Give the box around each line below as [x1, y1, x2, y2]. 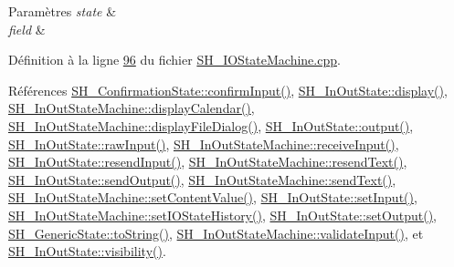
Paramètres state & [8, 2, 117, 20]
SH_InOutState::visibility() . [8, 241, 166, 261]
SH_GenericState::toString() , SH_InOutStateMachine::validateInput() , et [8, 223, 424, 242]
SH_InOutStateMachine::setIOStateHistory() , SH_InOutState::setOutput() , [8, 205, 438, 224]
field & [8, 19, 46, 38]
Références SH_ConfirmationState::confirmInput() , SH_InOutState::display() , [8, 80, 448, 99]
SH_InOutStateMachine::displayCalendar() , [8, 98, 255, 118]
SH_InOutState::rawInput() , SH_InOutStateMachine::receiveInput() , [8, 134, 399, 153]
